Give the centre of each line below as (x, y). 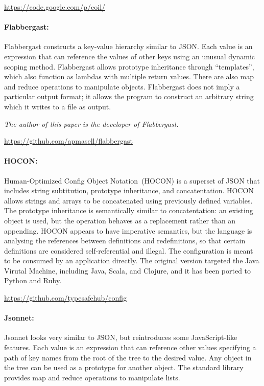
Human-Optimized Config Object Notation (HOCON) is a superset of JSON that (132, 180)
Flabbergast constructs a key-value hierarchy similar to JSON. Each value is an (128, 46)
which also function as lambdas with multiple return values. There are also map (129, 76)
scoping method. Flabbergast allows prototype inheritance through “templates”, (129, 66)
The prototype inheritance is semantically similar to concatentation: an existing (129, 210)
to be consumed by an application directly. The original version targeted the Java (132, 260)
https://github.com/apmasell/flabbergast (68, 141)
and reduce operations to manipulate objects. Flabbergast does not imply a (122, 86)
